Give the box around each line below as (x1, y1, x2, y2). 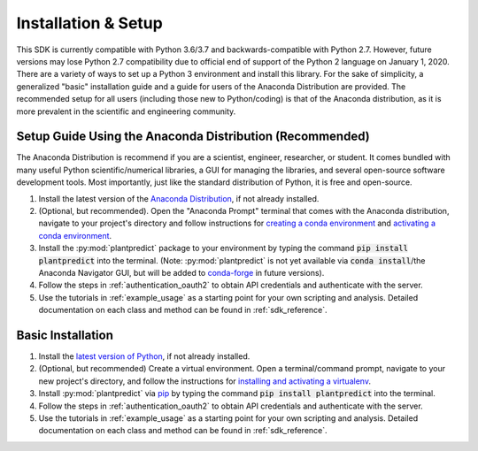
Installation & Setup (16, 13, 163, 33)
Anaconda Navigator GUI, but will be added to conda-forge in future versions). (38, 267, 325, 278)
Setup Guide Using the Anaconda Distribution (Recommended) (16, 129, 371, 144)
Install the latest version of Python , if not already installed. (38, 351, 251, 362)
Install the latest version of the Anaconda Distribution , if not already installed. (38, 193, 320, 203)
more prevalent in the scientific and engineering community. (16, 106, 236, 117)
